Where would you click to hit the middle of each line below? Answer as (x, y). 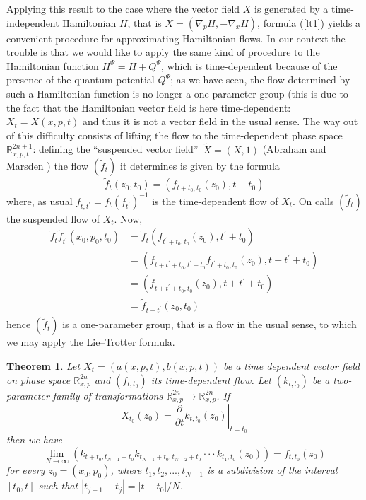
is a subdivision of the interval (272, 470)
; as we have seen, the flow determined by (260, 80)
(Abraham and (294, 149)
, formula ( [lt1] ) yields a (309, 22)
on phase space (39, 379)
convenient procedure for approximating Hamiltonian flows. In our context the (176, 38)
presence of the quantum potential (81, 80)
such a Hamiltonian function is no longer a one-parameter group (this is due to (177, 93)
